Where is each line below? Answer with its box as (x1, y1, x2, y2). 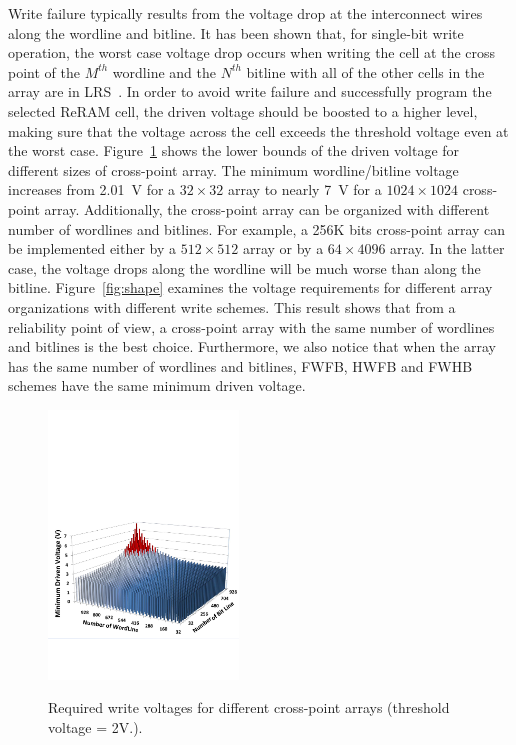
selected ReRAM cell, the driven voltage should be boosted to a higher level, (8, 100, 478, 121)
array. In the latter (390, 238, 505, 259)
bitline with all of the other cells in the (246, 61, 485, 82)
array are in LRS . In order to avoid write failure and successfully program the (8, 81, 492, 102)
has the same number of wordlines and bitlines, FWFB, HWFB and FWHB (8, 355, 473, 376)
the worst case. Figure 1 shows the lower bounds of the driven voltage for (8, 140, 460, 161)
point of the (8, 61, 80, 82)
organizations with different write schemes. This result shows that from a (8, 296, 456, 317)
